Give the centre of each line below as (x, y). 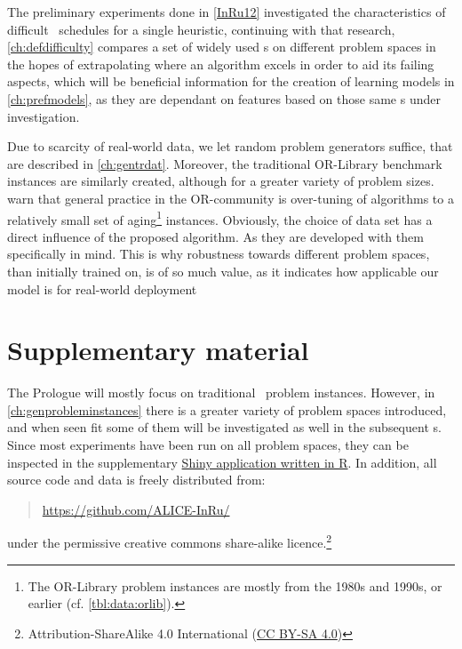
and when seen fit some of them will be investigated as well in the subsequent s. (224, 427)
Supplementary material (158, 350)
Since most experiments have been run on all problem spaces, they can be (208, 445)
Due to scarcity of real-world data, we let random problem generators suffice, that (230, 146)
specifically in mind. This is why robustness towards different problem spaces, (219, 254)
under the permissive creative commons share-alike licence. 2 (170, 541)
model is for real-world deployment (102, 288)
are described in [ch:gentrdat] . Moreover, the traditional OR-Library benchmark (225, 163)
